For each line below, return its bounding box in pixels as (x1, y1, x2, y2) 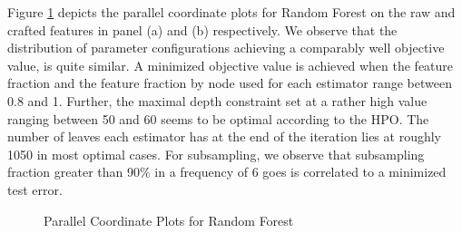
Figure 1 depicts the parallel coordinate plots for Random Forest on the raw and (7, 3, 456, 21)
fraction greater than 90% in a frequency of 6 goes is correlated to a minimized (7, 162, 447, 181)
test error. (7, 180, 63, 199)
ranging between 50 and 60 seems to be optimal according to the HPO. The (7, 109, 429, 128)
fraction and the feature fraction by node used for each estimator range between (7, 73, 452, 92)
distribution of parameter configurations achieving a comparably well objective (7, 38, 445, 57)
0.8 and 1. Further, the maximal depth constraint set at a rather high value (7, 91, 428, 110)
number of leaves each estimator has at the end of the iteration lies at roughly (7, 127, 441, 146)
